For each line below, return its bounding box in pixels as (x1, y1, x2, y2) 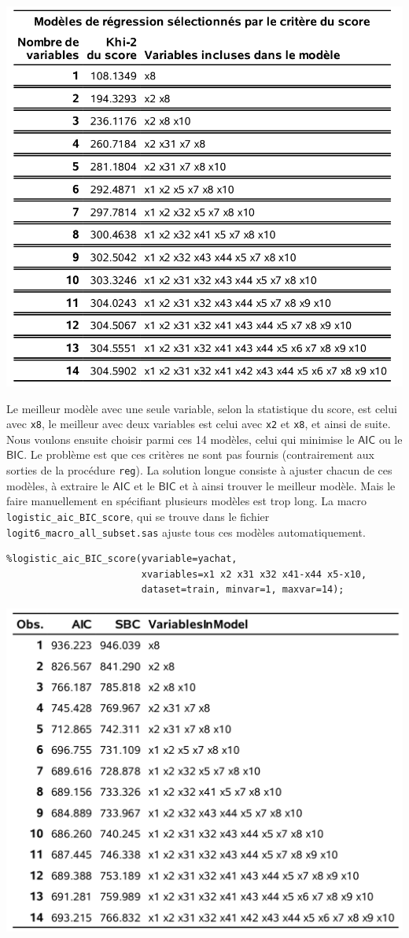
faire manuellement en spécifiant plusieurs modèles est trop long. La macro (6, 493, 367, 509)
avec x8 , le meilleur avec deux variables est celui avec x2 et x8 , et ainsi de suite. (6, 415, 391, 432)
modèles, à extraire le (6, 477, 109, 493)
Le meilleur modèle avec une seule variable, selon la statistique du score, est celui (6, 400, 397, 416)
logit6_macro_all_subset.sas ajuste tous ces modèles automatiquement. (6, 523, 366, 540)
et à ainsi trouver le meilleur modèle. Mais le (179, 477, 396, 493)
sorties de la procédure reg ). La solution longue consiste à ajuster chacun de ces (6, 462, 392, 478)
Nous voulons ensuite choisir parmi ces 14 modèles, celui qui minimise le (6, 430, 355, 447)
